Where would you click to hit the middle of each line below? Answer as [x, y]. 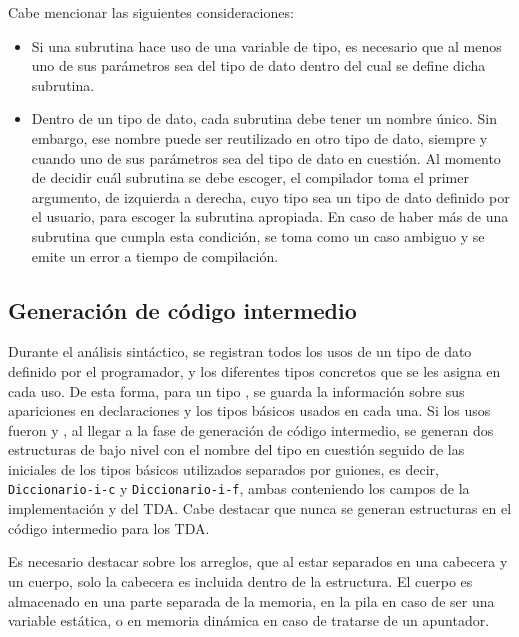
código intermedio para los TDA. [109, 527]
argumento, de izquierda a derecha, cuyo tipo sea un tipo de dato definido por [270, 196]
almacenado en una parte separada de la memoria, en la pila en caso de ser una [251, 600]
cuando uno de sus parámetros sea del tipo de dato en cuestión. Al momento [266, 157]
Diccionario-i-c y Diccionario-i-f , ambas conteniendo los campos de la [239, 488]
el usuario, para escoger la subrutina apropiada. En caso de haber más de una [270, 216]
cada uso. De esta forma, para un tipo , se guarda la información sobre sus [236, 390]
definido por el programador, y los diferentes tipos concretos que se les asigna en [254, 370]
